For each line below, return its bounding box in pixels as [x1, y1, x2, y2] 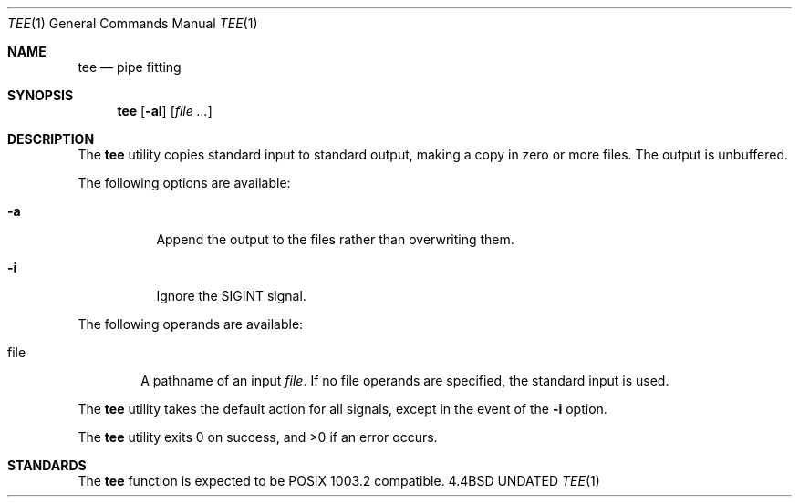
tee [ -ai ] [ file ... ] [117, 103, 213, 118]
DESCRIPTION [7, 131, 95, 147]
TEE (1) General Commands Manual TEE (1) [7, 15, 258, 31]
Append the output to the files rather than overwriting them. [156, 231, 514, 247]
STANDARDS [7, 458, 87, 473]
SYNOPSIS [7, 87, 74, 103]
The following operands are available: [78, 316, 304, 332]
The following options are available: [78, 175, 291, 190]
